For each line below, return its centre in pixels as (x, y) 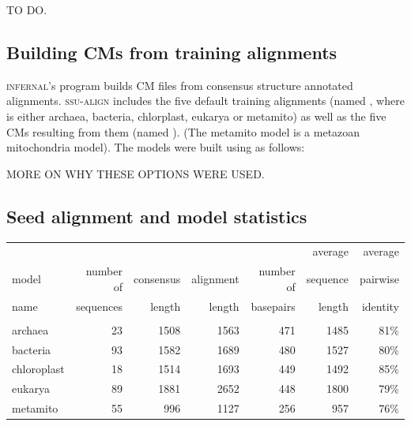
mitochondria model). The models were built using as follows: (156, 147)
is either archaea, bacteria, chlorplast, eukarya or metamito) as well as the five (196, 116)
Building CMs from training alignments (172, 52)
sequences (99, 306)
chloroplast (38, 369)
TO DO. (27, 9)
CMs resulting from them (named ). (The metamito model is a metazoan (183, 131)
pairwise (379, 278)
